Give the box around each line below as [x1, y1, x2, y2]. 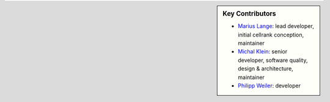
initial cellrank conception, [238, 31, 304, 38]
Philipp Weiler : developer [238, 82, 301, 89]
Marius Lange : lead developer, [238, 22, 314, 30]
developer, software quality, [238, 56, 308, 64]
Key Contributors [222, 10, 276, 18]
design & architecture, [238, 65, 293, 72]
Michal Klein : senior [238, 48, 287, 55]
